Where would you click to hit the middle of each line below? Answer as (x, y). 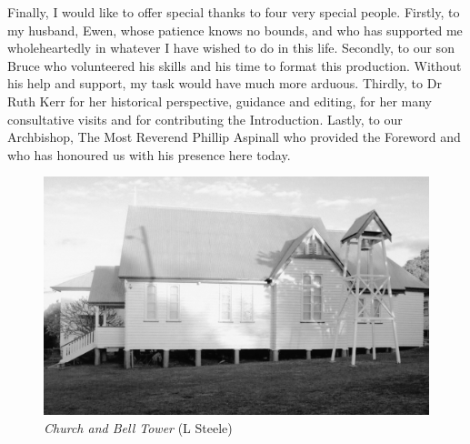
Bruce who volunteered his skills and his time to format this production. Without (235, 65)
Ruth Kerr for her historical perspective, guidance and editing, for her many (220, 101)
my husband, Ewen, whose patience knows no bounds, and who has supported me (235, 30)
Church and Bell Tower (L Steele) (138, 427)
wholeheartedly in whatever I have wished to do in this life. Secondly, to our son (231, 48)
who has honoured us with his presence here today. (149, 154)
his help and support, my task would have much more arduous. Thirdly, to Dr (225, 83)
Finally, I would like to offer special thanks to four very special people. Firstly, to (234, 12)
